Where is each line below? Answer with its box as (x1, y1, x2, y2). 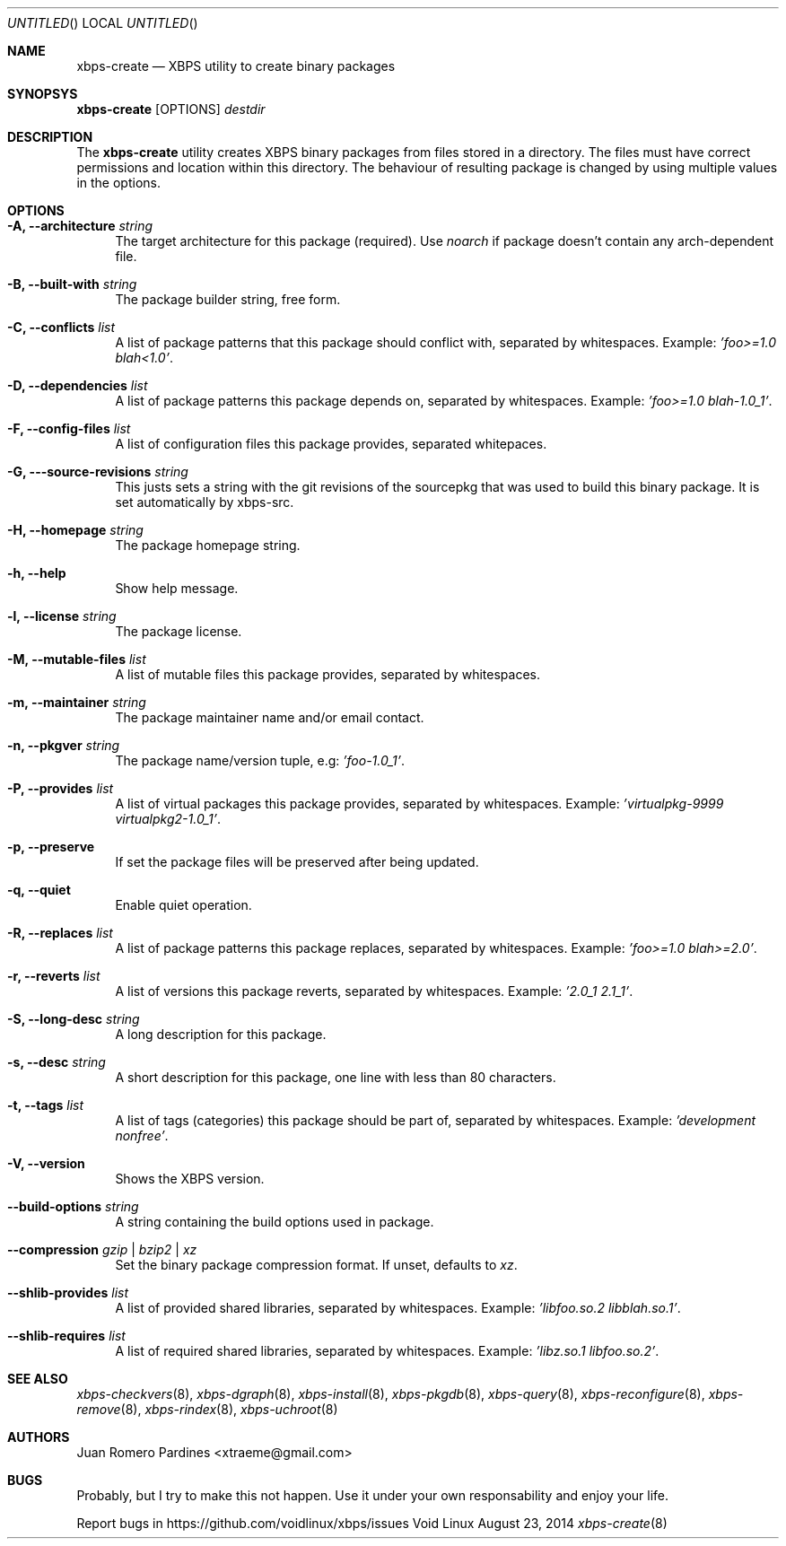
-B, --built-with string (7, 276, 137, 292)
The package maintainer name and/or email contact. (115, 710, 424, 725)
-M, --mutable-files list (7, 651, 146, 667)
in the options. (76, 175, 161, 190)
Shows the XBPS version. (115, 1171, 265, 1186)
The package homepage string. (115, 537, 301, 553)
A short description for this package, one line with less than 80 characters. (115, 1070, 556, 1085)
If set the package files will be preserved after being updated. (115, 854, 479, 869)
